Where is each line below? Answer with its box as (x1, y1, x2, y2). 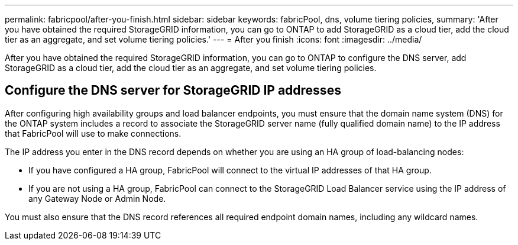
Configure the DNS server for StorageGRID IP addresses (5, 83, 341, 98)
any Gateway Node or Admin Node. (28, 193, 166, 204)
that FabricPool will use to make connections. (5, 128, 182, 138)
